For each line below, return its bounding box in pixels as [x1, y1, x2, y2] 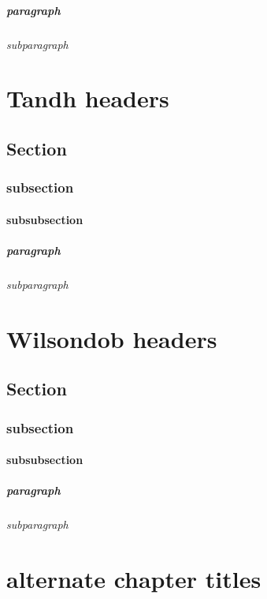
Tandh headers [6, 82, 169, 114]
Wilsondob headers [6, 322, 217, 354]
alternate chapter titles [6, 563, 261, 595]
